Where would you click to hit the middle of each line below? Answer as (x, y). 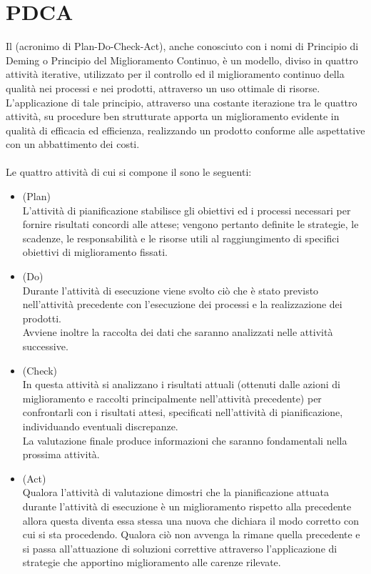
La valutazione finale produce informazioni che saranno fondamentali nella (185, 440)
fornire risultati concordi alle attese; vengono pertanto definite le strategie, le (190, 224)
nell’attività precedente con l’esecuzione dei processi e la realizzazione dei (182, 304)
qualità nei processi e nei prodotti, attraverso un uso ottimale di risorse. (163, 88)
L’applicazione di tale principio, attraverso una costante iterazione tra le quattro (182, 102)
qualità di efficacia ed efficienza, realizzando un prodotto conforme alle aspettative (185, 130)
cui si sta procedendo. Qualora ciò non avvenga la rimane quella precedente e (191, 534)
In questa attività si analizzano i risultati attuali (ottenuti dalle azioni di (181, 384)
